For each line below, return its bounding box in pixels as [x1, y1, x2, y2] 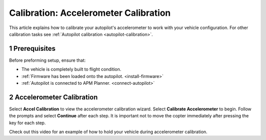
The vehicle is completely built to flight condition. [21, 67, 122, 72]
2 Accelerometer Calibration [9, 93, 98, 101]
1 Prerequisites [9, 44, 56, 53]
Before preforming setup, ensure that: [9, 57, 86, 63]
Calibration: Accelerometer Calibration [9, 7, 171, 18]
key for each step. [9, 120, 46, 126]
